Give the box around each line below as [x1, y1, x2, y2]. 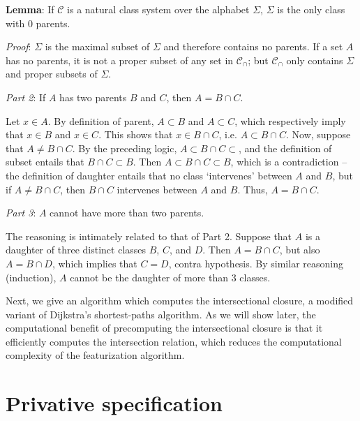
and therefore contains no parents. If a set [163, 39, 343, 54]
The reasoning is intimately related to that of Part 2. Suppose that [6, 228, 292, 243]
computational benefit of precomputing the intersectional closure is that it [6, 320, 323, 335]
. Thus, [237, 182, 268, 196]
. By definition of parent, [47, 113, 154, 128]
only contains [286, 52, 343, 67]
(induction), [6, 269, 57, 284]
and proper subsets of [6, 66, 98, 81]
